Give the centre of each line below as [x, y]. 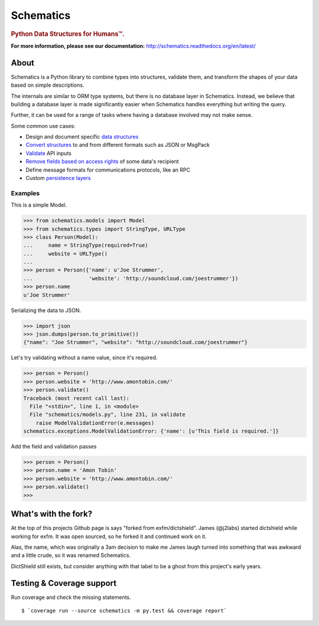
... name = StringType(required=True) [86, 245]
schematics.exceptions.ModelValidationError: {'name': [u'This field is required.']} [151, 431]
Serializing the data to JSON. [46, 310]
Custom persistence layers [58, 178]
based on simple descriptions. [48, 85]
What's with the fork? [52, 514]
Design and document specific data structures [82, 137]
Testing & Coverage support [64, 583]
